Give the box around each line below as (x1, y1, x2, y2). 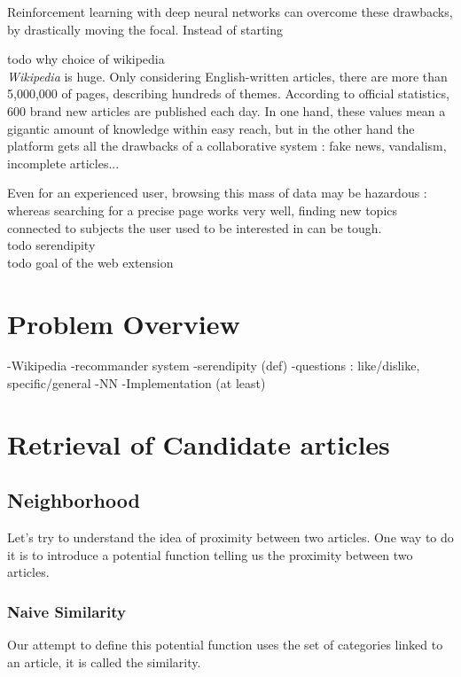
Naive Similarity (7, 600, 126, 622)
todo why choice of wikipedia (7, 50, 165, 68)
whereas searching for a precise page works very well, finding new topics (7, 200, 398, 219)
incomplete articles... (7, 153, 120, 172)
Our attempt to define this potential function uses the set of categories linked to (7, 635, 443, 654)
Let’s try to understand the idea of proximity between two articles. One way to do (7, 528, 454, 547)
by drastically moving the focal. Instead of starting (7, 19, 284, 38)
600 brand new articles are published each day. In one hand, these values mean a (7, 101, 446, 120)
